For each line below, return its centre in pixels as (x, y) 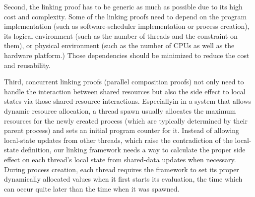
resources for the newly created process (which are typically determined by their (126, 120)
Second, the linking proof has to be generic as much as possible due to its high (123, 6)
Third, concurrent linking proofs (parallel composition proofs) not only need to (124, 82)
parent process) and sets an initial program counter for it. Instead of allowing (122, 130)
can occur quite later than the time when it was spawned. (92, 188)
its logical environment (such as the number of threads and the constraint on (121, 35)
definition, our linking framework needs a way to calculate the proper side (133, 150)
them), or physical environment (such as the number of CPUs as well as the (119, 45)
